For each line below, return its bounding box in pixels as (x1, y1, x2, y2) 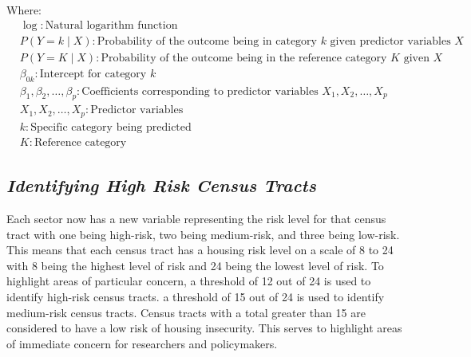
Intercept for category (39, 68, 147, 80)
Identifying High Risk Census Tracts (6, 173, 316, 198)
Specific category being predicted (30, 121, 192, 133)
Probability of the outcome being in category (97, 35, 317, 47)
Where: (6, 2, 42, 18)
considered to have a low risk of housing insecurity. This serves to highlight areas (6, 320, 402, 336)
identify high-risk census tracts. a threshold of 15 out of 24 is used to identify (6, 288, 385, 305)
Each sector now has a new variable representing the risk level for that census (6, 210, 386, 227)
